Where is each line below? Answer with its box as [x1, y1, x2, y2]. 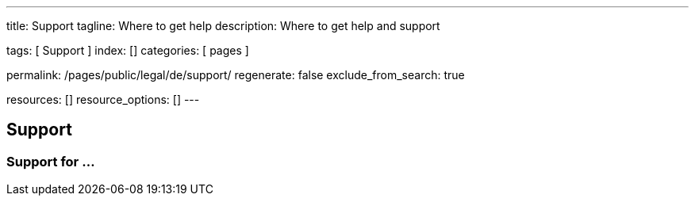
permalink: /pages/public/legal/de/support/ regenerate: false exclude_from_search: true [6, 68, 465, 82]
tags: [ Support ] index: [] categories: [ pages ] [6, 44, 249, 57]
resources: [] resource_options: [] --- [6, 93, 200, 106]
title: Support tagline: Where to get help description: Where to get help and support [6, 19, 440, 32]
